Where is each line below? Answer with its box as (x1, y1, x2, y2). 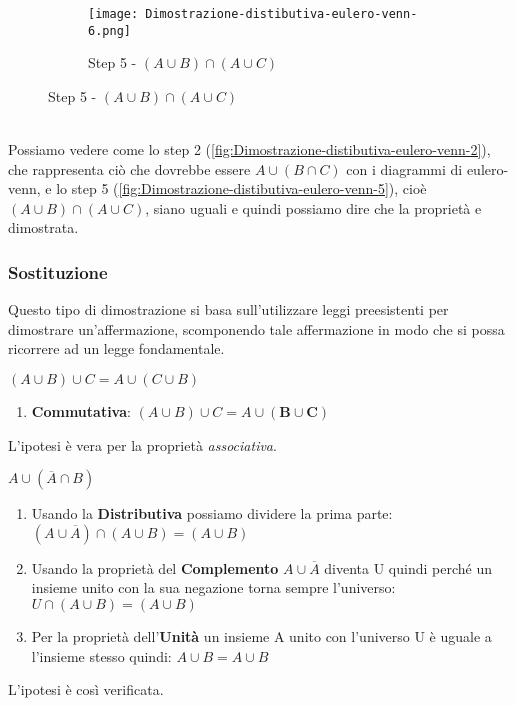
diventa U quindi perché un (324, 557, 492, 578)
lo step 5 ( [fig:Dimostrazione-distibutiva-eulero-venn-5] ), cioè (56, 178, 427, 199)
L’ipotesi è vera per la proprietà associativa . (8, 434, 277, 455)
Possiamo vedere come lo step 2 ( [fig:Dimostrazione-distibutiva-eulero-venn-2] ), (8, 139, 491, 160)
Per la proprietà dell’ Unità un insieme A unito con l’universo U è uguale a (31, 626, 492, 647)
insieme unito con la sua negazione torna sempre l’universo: (31, 577, 396, 598)
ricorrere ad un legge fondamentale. (8, 338, 225, 359)
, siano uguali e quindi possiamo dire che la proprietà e (145, 197, 482, 218)
